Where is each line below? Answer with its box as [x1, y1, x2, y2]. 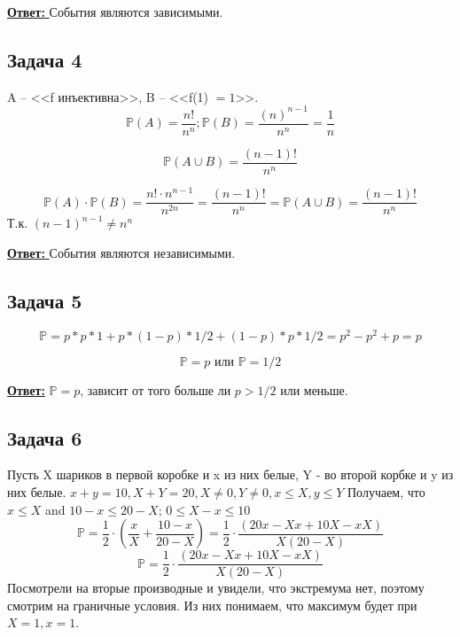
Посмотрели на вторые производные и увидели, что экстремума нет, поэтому [7, 579, 425, 597]
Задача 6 [7, 423, 82, 451]
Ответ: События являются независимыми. [7, 243, 236, 261]
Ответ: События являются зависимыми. [7, 3, 223, 20]
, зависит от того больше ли [80, 380, 231, 399]
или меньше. [280, 380, 348, 399]
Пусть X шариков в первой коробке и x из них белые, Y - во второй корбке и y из [7, 465, 454, 484]
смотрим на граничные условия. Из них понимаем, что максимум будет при [7, 595, 417, 614]
